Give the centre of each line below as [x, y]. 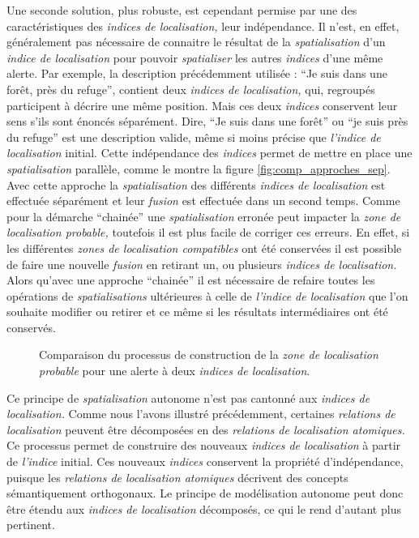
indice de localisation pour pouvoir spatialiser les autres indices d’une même [195, 57]
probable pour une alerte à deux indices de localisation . [175, 371]
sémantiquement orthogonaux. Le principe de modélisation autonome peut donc [205, 493]
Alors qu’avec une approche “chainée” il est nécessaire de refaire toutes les [191, 280]
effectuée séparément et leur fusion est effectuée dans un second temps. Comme [203, 201]
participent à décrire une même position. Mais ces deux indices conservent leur [202, 105]
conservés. [31, 327]
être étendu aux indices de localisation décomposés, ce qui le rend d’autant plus [204, 508]
